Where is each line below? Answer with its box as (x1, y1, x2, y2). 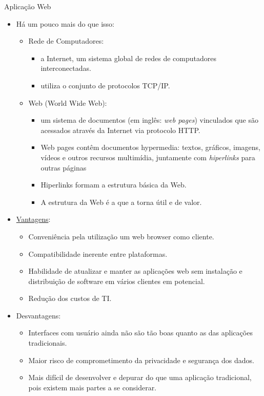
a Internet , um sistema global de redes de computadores (40, 52, 217, 63)
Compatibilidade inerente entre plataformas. (28, 248, 168, 259)
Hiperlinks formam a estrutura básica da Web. (40, 179, 187, 190)
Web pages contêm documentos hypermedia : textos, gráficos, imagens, (40, 142, 260, 153)
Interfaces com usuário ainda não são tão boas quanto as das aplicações (28, 327, 253, 338)
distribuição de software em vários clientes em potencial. (28, 275, 205, 286)
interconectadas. (40, 63, 91, 73)
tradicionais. (28, 337, 67, 348)
